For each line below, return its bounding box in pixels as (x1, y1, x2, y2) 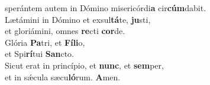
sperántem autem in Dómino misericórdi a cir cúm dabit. (5, 2, 206, 13)
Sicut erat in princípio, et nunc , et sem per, (5, 59, 164, 71)
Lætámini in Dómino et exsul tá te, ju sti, (5, 13, 151, 25)
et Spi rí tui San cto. (5, 47, 74, 60)
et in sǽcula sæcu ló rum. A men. (5, 70, 121, 83)
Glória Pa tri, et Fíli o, (5, 36, 85, 48)
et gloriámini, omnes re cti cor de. (5, 25, 125, 37)
